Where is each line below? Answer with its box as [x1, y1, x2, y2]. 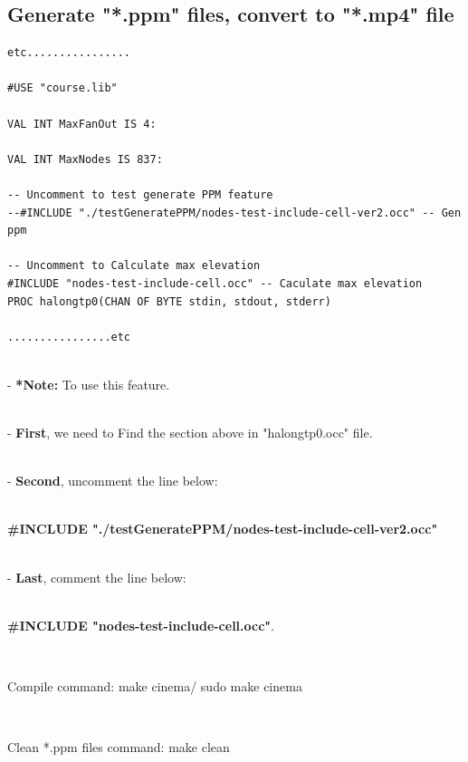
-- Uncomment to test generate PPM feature [7, 188, 273, 201]
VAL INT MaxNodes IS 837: [7, 152, 163, 166]
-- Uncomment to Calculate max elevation [7, 259, 261, 273]
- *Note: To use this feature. [7, 374, 170, 393]
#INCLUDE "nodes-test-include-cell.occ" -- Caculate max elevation [7, 276, 423, 290]
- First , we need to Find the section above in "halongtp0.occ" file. [7, 423, 373, 442]
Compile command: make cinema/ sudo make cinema [7, 677, 302, 696]
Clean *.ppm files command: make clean [7, 738, 230, 757]
